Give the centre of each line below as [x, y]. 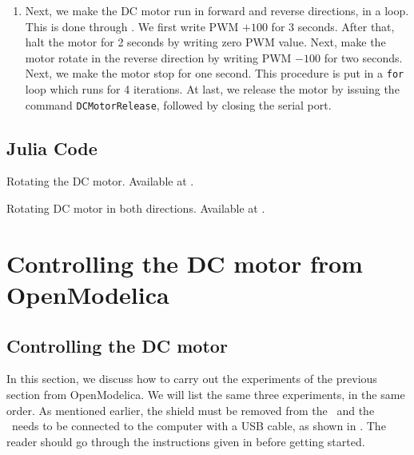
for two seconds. [363, 57]
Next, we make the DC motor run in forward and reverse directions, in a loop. [217, 10]
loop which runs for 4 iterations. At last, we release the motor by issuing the [212, 89]
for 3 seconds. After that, [333, 26]
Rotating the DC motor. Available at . [100, 181]
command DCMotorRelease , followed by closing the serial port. [178, 104]
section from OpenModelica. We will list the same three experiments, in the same [206, 395]
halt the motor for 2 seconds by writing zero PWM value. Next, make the [205, 42]
